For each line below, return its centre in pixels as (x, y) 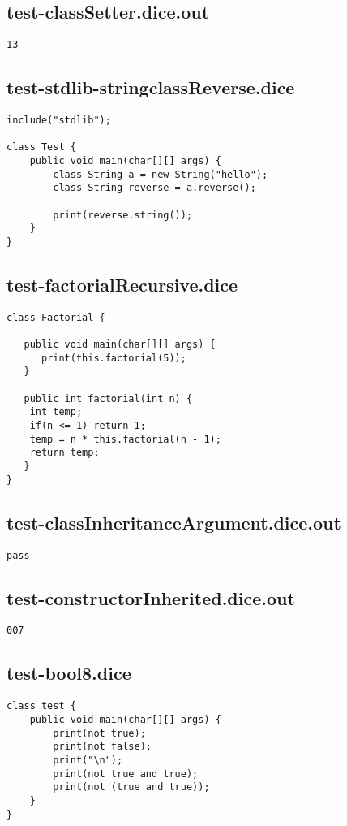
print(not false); (102, 747)
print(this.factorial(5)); (114, 358)
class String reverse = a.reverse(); (154, 188)
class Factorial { (56, 317)
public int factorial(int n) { (108, 398)
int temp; (56, 412)
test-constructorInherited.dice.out (151, 597)
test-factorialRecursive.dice (122, 285)
